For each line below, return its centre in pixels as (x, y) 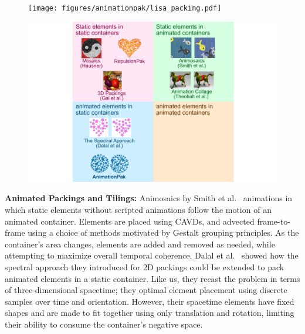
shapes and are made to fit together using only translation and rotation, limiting (150, 313)
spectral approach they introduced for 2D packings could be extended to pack (145, 266)
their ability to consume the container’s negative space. (104, 324)
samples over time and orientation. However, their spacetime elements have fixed (150, 301)
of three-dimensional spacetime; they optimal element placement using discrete (146, 290)
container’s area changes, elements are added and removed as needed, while (140, 244)
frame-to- (274, 221)
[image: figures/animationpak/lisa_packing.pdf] (125, 8)
